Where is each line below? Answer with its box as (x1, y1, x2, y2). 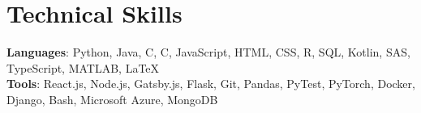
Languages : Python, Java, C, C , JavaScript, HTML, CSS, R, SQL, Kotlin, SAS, (6, 44, 410, 61)
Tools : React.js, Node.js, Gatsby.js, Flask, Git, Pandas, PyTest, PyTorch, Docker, (6, 75, 415, 92)
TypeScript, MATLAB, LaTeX (6, 59, 160, 76)
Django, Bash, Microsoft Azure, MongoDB (6, 90, 218, 107)
